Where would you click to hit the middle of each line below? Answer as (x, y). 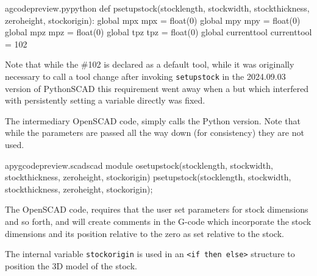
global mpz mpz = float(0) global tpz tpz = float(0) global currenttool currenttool (158, 32)
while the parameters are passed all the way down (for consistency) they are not (155, 133)
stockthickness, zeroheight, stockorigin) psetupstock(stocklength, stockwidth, (148, 177)
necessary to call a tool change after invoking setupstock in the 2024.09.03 (145, 76)
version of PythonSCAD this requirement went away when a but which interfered (157, 88)
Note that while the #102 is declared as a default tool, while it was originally (150, 64)
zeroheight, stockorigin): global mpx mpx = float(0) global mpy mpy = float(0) (153, 20)
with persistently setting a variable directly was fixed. (105, 100)
